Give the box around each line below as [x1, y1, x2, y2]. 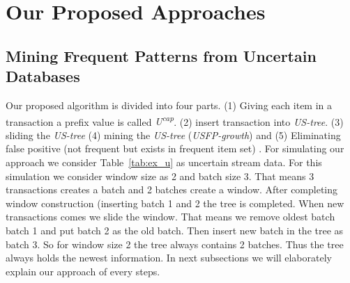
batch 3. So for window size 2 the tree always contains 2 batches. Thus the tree [6, 236, 344, 251]
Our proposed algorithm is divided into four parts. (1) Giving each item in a [6, 97, 333, 112]
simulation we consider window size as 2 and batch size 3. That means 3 [6, 168, 314, 183]
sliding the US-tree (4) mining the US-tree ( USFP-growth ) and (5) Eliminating [6, 127, 341, 142]
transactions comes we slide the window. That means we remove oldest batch [6, 209, 335, 224]
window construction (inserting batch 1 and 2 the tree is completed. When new [6, 195, 344, 210]
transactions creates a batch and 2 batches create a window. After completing [6, 182, 338, 197]
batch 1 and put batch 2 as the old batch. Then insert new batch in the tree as [6, 223, 344, 237]
